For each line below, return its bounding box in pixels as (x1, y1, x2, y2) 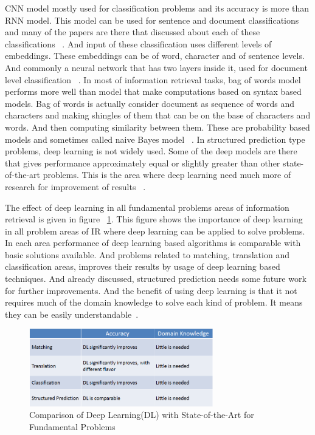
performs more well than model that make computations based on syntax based (5, 85, 302, 98)
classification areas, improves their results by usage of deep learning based (5, 260, 280, 273)
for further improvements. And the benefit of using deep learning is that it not (5, 284, 297, 296)
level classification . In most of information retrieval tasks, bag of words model (5, 73, 301, 86)
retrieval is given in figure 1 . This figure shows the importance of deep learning (5, 213, 303, 225)
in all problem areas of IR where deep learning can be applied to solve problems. (5, 224, 305, 237)
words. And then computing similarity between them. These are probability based (5, 120, 310, 133)
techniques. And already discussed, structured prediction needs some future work (5, 272, 306, 285)
